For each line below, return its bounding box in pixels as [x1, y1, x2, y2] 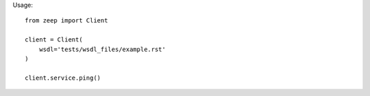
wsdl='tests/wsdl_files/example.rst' [38, 45, 166, 53]
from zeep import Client [25, 17, 108, 25]
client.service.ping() [25, 74, 101, 82]
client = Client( [25, 36, 83, 44]
